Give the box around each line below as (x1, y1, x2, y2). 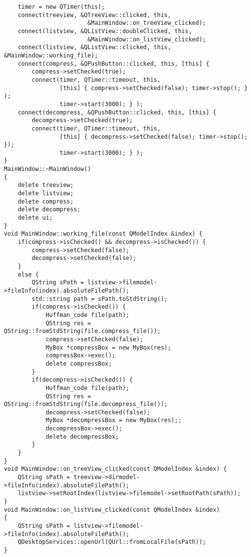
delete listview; (18, 190, 74, 197)
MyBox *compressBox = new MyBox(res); (45, 344, 171, 351)
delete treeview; (18, 182, 74, 189)
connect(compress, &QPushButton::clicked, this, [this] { (18, 60, 210, 67)
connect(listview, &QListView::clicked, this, (18, 44, 171, 51)
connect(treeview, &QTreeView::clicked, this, (18, 11, 171, 19)
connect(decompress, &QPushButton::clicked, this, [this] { (18, 109, 216, 116)
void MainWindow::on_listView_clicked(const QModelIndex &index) (4, 506, 220, 513)
